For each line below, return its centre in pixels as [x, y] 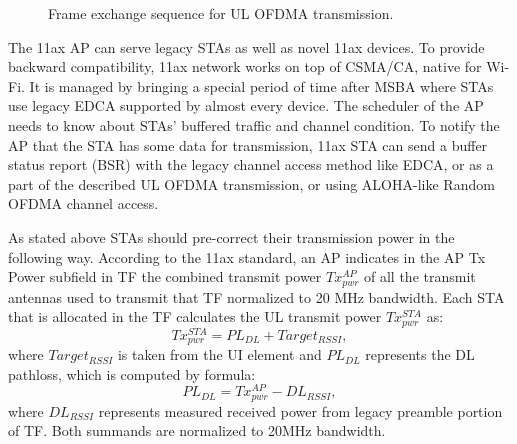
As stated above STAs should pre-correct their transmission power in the [231, 236]
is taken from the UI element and [219, 354]
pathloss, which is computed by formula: [132, 373]
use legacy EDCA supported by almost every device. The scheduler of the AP [246, 105]
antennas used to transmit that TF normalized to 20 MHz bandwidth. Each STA [256, 296]
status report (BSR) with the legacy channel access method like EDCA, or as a [251, 164]
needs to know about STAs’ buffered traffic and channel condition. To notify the [254, 124]
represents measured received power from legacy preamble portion [300, 410]
